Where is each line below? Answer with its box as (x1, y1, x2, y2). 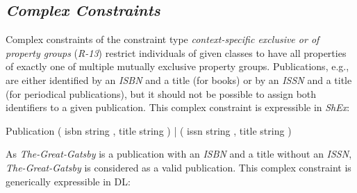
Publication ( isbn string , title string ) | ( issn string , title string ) (6, 123, 292, 137)
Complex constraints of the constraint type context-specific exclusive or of (6, 32, 319, 47)
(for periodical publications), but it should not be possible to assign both (6, 86, 317, 101)
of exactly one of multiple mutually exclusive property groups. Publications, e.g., (6, 59, 349, 74)
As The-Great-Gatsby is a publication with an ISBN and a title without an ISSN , (6, 146, 352, 161)
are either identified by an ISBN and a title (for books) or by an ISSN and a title (6, 72, 352, 87)
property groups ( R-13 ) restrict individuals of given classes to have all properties (6, 45, 347, 60)
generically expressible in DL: (6, 174, 131, 188)
